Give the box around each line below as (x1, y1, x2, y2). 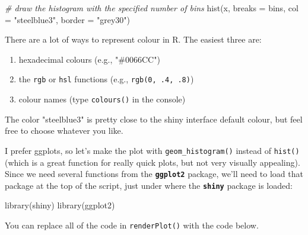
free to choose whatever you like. (5, 124, 123, 137)
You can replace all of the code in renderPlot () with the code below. (5, 219, 259, 231)
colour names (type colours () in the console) (18, 93, 186, 105)
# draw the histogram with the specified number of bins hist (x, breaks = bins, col (5, 2, 299, 14)
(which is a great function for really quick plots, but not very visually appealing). (5, 156, 300, 168)
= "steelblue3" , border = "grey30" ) (5, 13, 130, 25)
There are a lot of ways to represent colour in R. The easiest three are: (5, 33, 262, 46)
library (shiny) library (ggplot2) (5, 199, 115, 211)
